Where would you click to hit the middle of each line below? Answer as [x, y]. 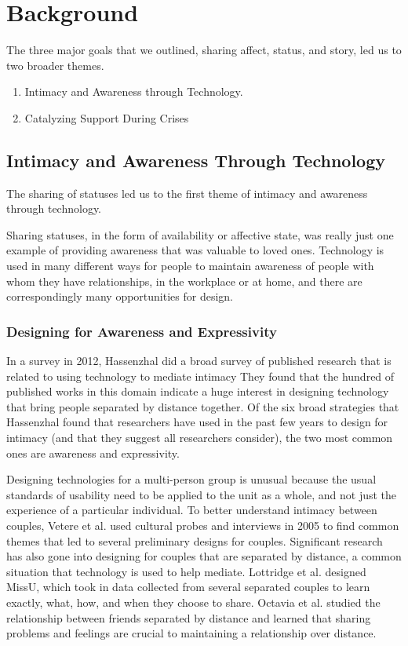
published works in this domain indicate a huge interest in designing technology [198, 391]
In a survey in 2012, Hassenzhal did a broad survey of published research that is [199, 361]
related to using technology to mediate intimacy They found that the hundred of [200, 376]
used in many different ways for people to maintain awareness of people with [190, 266]
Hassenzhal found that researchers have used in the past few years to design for [197, 422]
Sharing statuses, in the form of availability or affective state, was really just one [200, 234]
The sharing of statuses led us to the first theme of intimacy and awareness [187, 193]
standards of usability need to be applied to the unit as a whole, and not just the [202, 494]
